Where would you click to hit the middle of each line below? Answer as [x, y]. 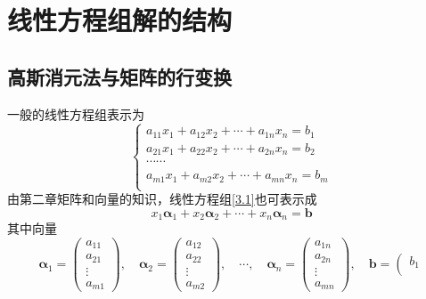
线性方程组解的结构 [120, 20]
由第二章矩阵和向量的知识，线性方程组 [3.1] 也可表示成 [162, 199]
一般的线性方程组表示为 [76, 113]
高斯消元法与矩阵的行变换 [119, 76]
